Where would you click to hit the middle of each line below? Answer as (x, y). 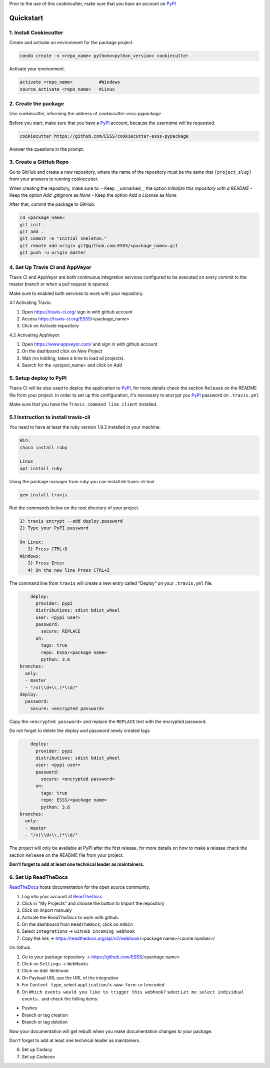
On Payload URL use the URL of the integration (70, 978)
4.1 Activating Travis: (30, 302)
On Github (20, 948)
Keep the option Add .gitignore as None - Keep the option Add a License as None (93, 195)
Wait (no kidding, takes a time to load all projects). (73, 358)
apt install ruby (41, 468)
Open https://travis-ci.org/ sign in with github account (77, 312)
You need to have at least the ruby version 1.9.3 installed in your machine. (85, 427)
